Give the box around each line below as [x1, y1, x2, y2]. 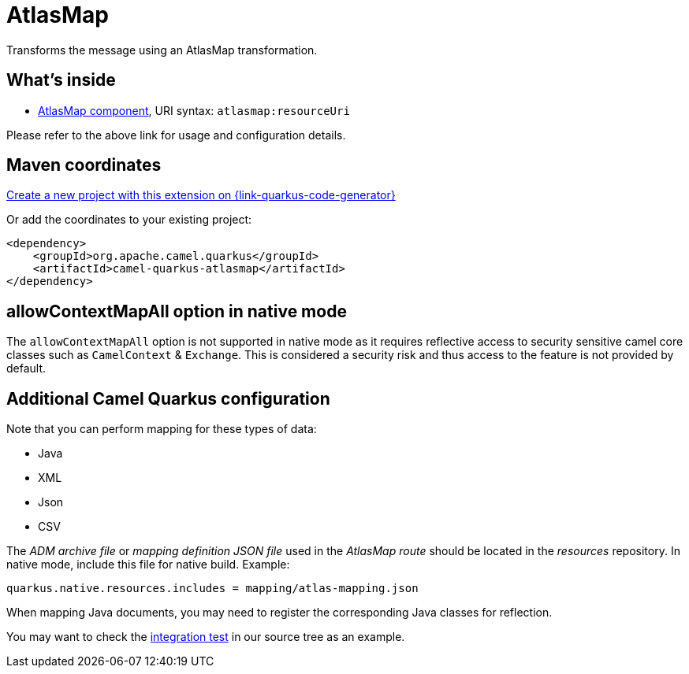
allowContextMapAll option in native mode [6, 301, 347, 321]
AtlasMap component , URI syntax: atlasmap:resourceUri [38, 103, 350, 117]
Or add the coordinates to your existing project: [6, 213, 252, 227]
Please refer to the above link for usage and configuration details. [6, 128, 346, 142]
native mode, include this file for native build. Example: [6, 557, 290, 572]
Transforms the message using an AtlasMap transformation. [6, 43, 318, 57]
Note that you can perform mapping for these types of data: [6, 422, 317, 436]
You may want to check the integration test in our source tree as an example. [6, 630, 405, 644]
